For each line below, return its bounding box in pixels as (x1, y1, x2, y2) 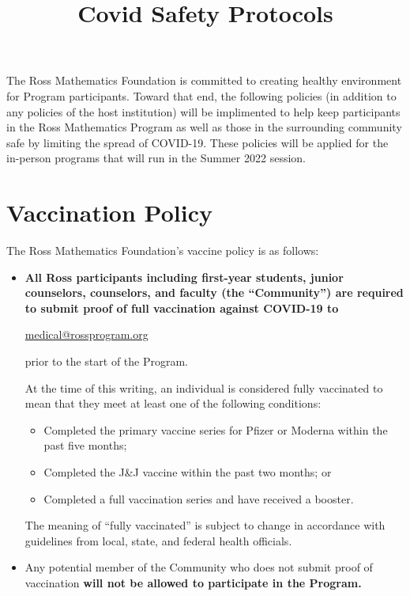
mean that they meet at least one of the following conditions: (24, 395, 322, 412)
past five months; (43, 437, 127, 454)
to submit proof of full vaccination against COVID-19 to (24, 299, 339, 316)
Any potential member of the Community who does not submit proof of (24, 559, 373, 575)
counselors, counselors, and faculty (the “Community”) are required (24, 284, 404, 301)
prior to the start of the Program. (24, 353, 189, 370)
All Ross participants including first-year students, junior (24, 268, 344, 285)
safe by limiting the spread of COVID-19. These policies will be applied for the (6, 134, 389, 150)
